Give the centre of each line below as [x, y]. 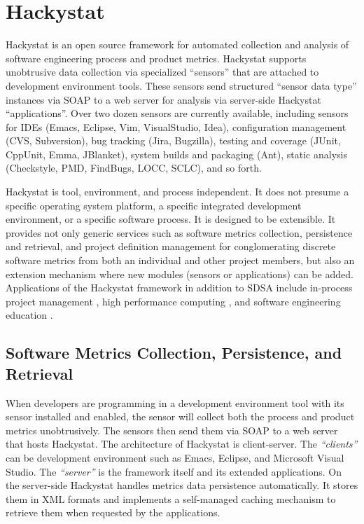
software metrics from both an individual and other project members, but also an [180, 260]
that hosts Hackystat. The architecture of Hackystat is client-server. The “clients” [182, 444]
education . [29, 315]
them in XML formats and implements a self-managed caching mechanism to [171, 498]
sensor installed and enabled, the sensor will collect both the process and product [180, 416]
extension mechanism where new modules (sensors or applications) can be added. [180, 274]
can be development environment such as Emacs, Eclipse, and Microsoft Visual [175, 457]
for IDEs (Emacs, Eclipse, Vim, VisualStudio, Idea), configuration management [176, 126]
